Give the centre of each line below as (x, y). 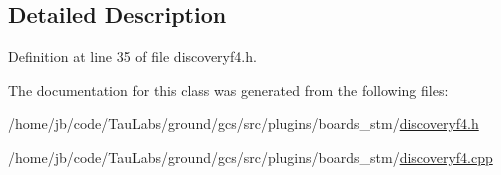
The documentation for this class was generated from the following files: (228, 89)
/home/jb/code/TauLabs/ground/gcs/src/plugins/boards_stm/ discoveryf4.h (243, 123)
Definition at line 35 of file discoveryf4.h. (132, 56)
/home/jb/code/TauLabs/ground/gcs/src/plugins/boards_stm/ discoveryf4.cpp (250, 156)
